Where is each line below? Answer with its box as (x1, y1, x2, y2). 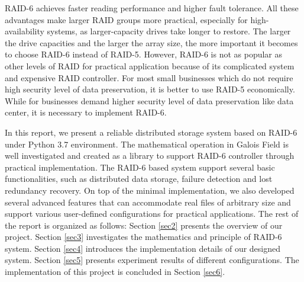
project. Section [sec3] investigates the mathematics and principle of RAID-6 (5, 230, 282, 243)
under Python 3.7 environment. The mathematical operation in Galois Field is (5, 137, 289, 150)
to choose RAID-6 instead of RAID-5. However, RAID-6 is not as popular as (5, 48, 283, 60)
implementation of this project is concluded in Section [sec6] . (5, 265, 225, 278)
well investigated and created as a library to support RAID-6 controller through (5, 149, 295, 162)
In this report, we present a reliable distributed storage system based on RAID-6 (5, 126, 297, 138)
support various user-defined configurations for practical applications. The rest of (5, 207, 299, 220)
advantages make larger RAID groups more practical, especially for (5, 13, 248, 25)
